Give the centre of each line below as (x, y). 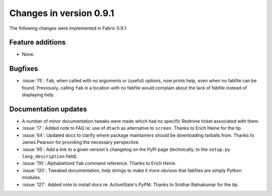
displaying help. (38, 95)
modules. (31, 177)
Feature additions (38, 42)
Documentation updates (48, 109)
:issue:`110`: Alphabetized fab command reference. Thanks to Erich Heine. (99, 163)
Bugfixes (24, 69)
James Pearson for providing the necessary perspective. (81, 142)
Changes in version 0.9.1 (62, 13)
